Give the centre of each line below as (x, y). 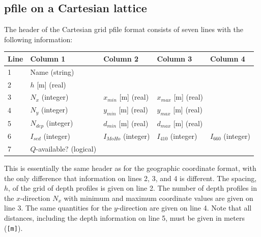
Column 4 (228, 58)
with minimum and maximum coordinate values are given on (158, 198)
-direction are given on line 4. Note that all (184, 208)
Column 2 (121, 58)
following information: (38, 39)
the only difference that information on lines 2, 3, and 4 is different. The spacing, (130, 178)
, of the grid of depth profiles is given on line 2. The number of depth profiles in (133, 188)
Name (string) (52, 71)
